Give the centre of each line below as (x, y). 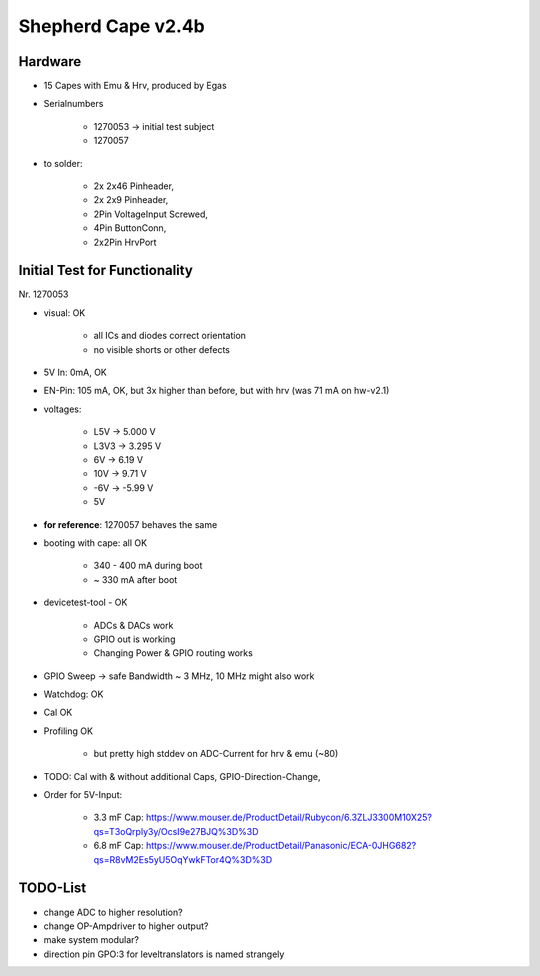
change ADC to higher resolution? (113, 912)
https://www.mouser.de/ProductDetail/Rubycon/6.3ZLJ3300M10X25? (288, 817)
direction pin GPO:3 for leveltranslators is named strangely (164, 954)
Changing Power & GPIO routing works (173, 653)
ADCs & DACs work (133, 625)
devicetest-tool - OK (85, 602)
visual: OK (64, 312)
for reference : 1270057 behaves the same (130, 524)
